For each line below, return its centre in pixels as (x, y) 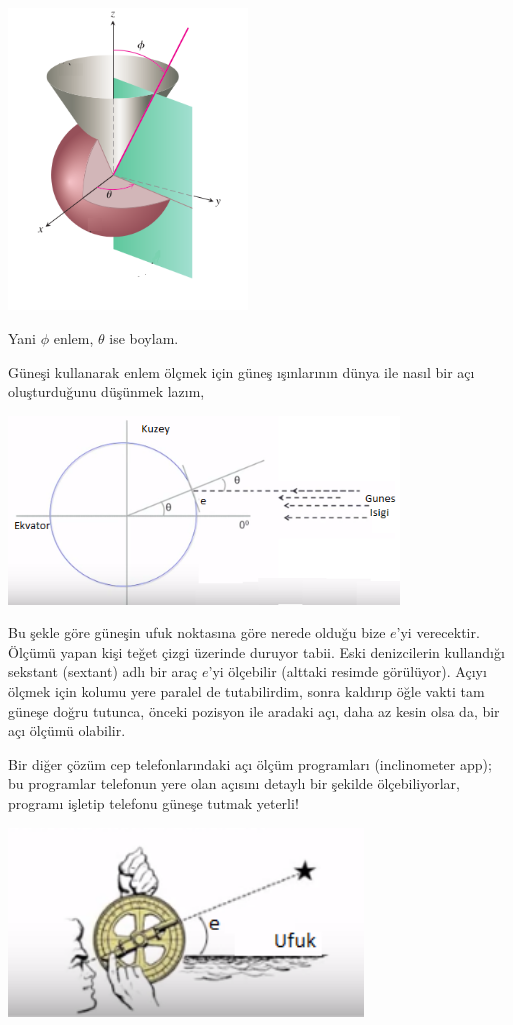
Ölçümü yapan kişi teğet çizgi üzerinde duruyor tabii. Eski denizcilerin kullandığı (256, 651)
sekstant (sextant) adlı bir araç (103, 671)
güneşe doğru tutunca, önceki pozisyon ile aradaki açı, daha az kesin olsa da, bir (254, 710)
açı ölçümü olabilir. (67, 730)
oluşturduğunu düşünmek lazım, (106, 391)
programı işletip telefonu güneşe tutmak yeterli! (153, 803)
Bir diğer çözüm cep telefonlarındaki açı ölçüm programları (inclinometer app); (250, 763)
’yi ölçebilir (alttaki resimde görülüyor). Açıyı (347, 671)
